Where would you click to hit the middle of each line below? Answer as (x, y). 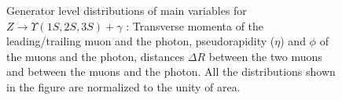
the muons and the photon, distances (96, 56)
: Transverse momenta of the (195, 25)
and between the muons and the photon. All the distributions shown (171, 71)
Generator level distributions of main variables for (127, 10)
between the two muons (265, 56)
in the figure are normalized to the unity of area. (123, 86)
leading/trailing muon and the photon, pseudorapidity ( (141, 41)
